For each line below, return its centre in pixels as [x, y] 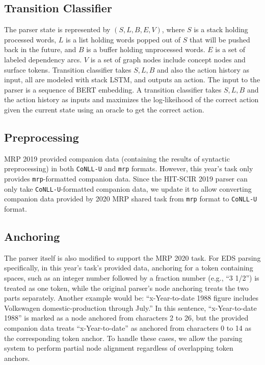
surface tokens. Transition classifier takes [68, 69]
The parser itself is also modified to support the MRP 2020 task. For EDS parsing [132, 257]
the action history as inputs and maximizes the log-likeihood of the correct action [131, 99]
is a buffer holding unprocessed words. [146, 49]
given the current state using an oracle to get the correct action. [104, 109]
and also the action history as [203, 69]
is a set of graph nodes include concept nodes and [168, 59]
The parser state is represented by [57, 29]
